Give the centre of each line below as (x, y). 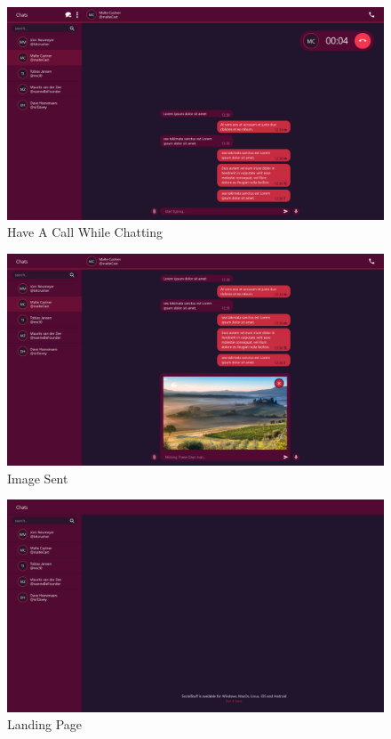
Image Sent (38, 478)
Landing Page (45, 724)
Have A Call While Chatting (85, 232)
